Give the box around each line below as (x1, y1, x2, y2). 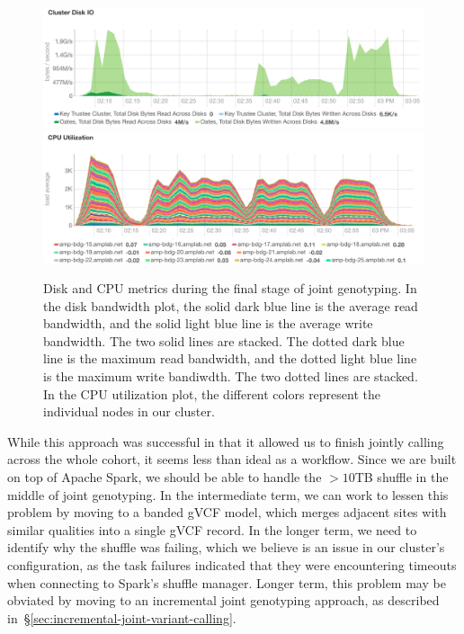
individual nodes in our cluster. (43, 402, 215, 421)
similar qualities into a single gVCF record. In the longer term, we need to (7, 520, 417, 539)
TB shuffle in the (354, 468, 449, 487)
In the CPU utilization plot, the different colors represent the (43, 384, 381, 403)
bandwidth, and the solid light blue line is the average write (43, 314, 373, 333)
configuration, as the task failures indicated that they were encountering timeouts (7, 556, 457, 574)
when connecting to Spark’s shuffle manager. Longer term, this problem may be (7, 573, 446, 592)
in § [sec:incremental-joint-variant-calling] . (7, 608, 236, 627)
